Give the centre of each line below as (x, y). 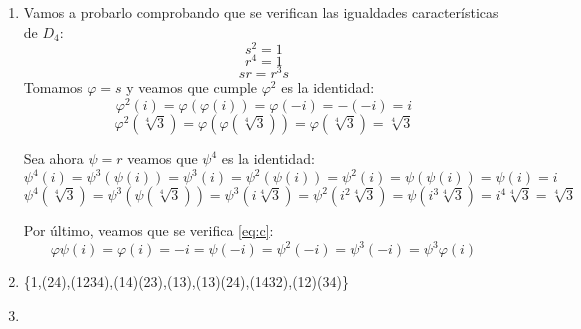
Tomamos (53, 87)
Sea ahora (53, 158)
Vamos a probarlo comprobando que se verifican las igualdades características (261, 12)
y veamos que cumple (192, 87)
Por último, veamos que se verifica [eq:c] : (148, 230)
